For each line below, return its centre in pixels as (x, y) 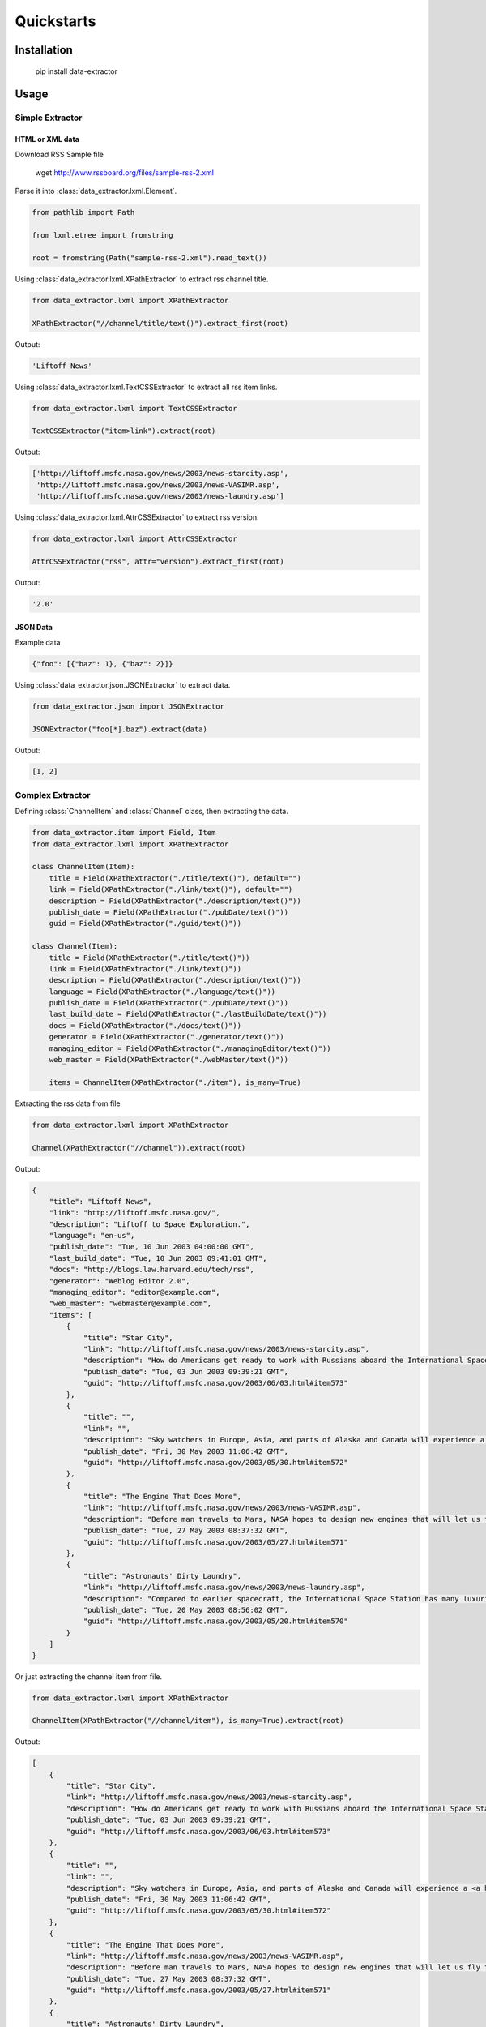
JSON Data (34, 628)
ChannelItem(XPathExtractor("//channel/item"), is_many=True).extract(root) (188, 1721)
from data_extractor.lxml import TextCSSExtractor (135, 408)
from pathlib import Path (83, 212)
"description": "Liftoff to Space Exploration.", (149, 1224)
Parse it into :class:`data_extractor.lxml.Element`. (96, 191)
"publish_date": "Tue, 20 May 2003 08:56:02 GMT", (186, 1610)
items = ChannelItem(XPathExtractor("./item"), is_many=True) (175, 1082)
